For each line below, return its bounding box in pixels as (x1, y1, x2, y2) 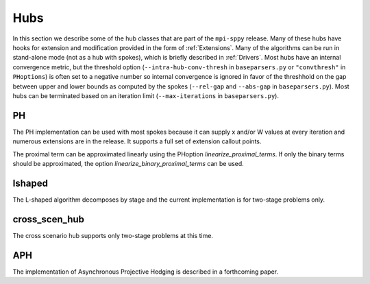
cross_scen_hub (12, 213, 85, 225)
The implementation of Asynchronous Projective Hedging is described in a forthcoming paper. (12, 268, 279, 276)
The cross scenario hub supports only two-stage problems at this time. (12, 231, 214, 239)
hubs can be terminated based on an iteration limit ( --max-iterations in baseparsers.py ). (12, 91, 279, 99)
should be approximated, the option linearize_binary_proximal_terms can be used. (12, 159, 245, 167)
